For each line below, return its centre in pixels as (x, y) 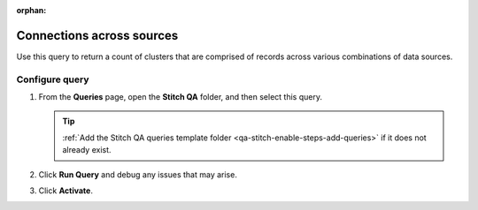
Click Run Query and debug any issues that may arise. (138, 174)
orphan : (31, 10)
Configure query (53, 79)
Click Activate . (66, 191)
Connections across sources (97, 35)
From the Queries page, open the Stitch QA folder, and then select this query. (181, 97)
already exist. (87, 150)
